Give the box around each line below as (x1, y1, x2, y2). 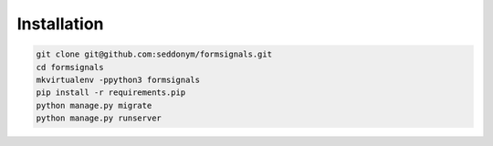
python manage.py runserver (36, 113, 162, 123)
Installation (16, 14, 104, 34)
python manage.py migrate (36, 100, 152, 110)
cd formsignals (36, 62, 104, 72)
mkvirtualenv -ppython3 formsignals (36, 74, 201, 85)
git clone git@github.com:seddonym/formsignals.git (36, 49, 273, 59)
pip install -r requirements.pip (36, 88, 186, 98)
